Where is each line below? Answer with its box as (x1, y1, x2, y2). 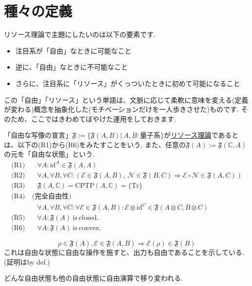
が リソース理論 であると (164, 130, 239, 140)
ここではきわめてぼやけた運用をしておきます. (31, 113, 176, 124)
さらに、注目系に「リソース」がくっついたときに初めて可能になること (15, 78, 240, 88)
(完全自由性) (32, 193, 72, 200)
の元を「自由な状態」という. (4, 149, 95, 159)
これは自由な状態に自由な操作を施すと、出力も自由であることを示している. (4, 247, 244, 257)
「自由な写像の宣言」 (4, 130, 72, 140)
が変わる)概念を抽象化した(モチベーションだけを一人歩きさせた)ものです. (4, 104, 239, 114)
